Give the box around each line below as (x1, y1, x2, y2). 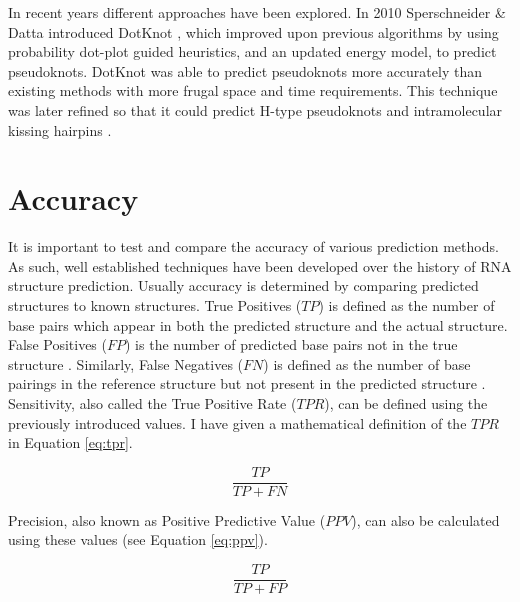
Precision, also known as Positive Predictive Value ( (8, 509, 326, 530)
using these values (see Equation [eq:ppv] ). (8, 529, 268, 550)
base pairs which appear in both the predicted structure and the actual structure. (8, 314, 508, 335)
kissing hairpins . (8, 119, 112, 140)
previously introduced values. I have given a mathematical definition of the (8, 412, 467, 433)
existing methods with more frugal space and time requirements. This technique (8, 80, 498, 101)
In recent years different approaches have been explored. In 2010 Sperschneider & (8, 2, 506, 22)
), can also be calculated (351, 509, 500, 530)
